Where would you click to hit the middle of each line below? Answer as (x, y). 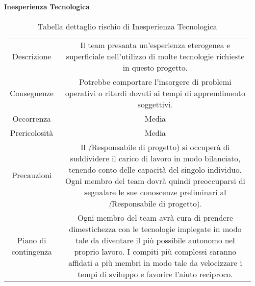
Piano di (32, 240)
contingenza (32, 251)
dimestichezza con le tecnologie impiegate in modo (155, 229)
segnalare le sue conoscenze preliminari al (155, 192)
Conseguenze (32, 93)
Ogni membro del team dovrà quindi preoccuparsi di (155, 181)
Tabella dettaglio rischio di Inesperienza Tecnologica (127, 26)
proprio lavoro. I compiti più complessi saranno (155, 251)
